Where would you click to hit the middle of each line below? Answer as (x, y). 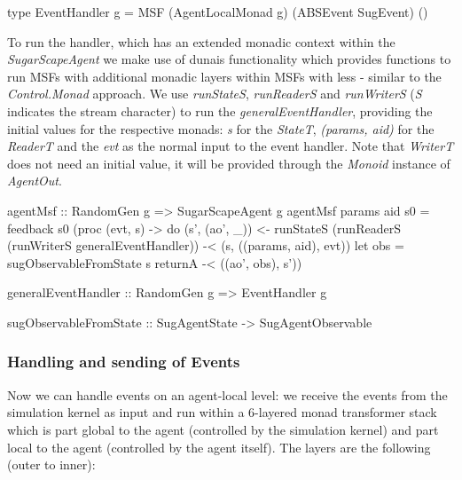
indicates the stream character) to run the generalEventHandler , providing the (220, 110)
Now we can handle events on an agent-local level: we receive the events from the (227, 394)
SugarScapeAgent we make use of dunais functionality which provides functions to (229, 59)
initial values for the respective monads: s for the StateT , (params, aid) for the (221, 128)
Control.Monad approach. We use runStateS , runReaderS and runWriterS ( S (215, 94)
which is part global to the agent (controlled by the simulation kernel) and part (223, 429)
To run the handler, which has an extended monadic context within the (201, 41)
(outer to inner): (51, 464)
